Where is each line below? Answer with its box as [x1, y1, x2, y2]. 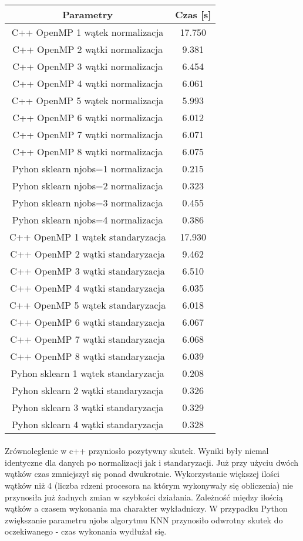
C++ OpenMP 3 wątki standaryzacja [10, 263, 165, 278]
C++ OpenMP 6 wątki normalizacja [12, 110, 163, 124]
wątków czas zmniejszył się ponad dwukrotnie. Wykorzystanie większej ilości [5, 467, 280, 480]
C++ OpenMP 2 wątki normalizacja [12, 42, 163, 56]
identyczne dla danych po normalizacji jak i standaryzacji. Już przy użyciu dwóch [5, 456, 299, 468]
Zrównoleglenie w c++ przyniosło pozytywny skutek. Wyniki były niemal [5, 445, 269, 457]
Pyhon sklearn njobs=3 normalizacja [12, 195, 163, 209]
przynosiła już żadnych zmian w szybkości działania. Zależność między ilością [5, 490, 283, 503]
